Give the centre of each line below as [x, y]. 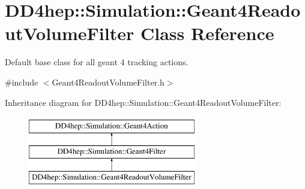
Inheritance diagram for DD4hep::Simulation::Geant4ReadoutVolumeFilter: [143, 102]
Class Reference [207, 33]
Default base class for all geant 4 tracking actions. [97, 62]
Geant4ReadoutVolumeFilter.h [108, 82]
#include [22, 82]
